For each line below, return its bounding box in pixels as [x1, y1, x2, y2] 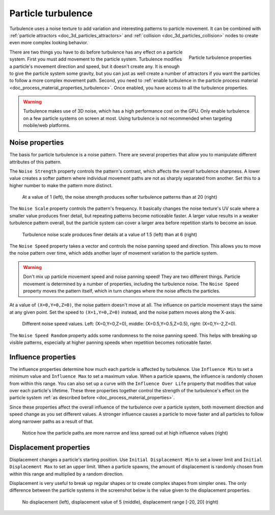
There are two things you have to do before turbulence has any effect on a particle [9, 49, 183, 55]
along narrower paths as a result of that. [9, 418, 94, 424]
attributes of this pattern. [9, 158, 62, 165]
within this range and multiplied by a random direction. [9, 471, 124, 477]
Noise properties [9, 138, 64, 147]
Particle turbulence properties [188, 54, 252, 61]
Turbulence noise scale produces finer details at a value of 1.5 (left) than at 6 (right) [22, 231, 198, 237]
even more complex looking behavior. [9, 40, 89, 46]
